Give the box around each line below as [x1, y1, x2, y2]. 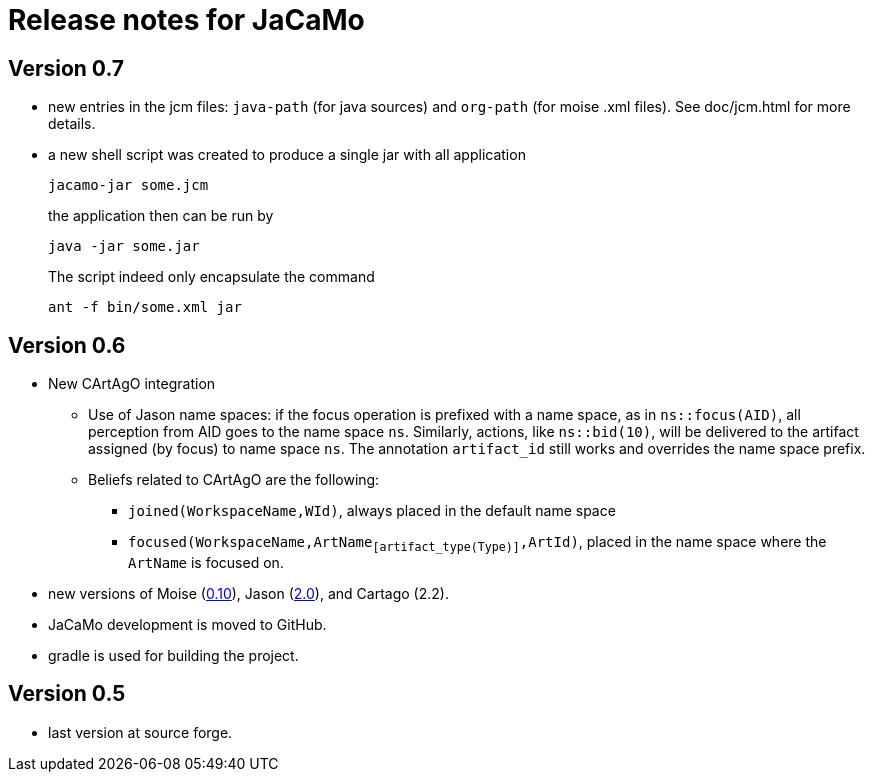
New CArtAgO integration [48, 375, 216, 393]
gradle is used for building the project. [48, 646, 299, 664]
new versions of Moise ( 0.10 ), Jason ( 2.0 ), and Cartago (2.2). [48, 584, 449, 602]
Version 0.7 [8, 55, 125, 81]
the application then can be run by [48, 207, 274, 225]
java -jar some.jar [48, 238, 200, 255]
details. [48, 115, 96, 133]
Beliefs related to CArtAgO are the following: [88, 471, 380, 489]
